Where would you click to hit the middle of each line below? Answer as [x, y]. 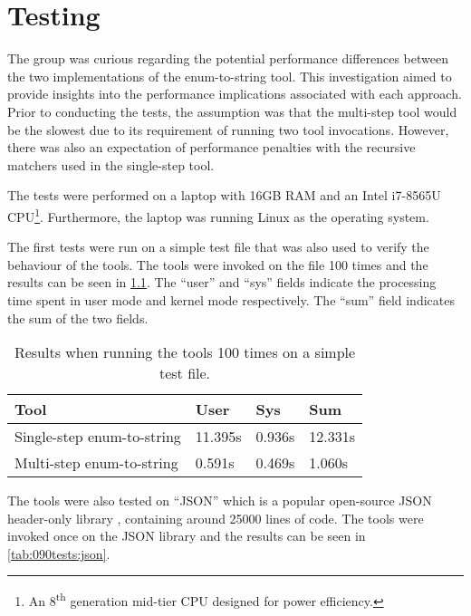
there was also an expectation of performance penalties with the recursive [211, 147]
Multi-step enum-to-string [96, 463]
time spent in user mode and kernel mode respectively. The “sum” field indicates [231, 299]
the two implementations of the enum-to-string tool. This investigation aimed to [230, 76]
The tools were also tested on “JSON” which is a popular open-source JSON [220, 500]
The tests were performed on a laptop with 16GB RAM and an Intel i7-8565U [224, 195]
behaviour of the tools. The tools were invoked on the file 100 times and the [218, 264]
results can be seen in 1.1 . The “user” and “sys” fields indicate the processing [222, 282]
